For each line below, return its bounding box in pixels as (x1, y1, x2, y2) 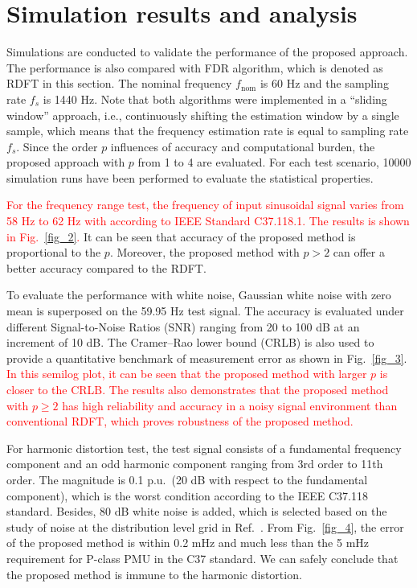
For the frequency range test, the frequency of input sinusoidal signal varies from (6, 196, 404, 213)
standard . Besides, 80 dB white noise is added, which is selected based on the (6, 503, 387, 520)
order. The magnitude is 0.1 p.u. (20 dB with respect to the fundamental (6, 471, 368, 487)
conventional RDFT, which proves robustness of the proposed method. (6, 413, 354, 430)
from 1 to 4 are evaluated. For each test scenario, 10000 (137, 154, 411, 171)
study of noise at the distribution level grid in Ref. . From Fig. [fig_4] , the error (6, 518, 404, 535)
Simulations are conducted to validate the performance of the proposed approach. (6, 43, 408, 60)
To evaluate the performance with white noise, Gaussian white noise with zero (6, 286, 391, 303)
